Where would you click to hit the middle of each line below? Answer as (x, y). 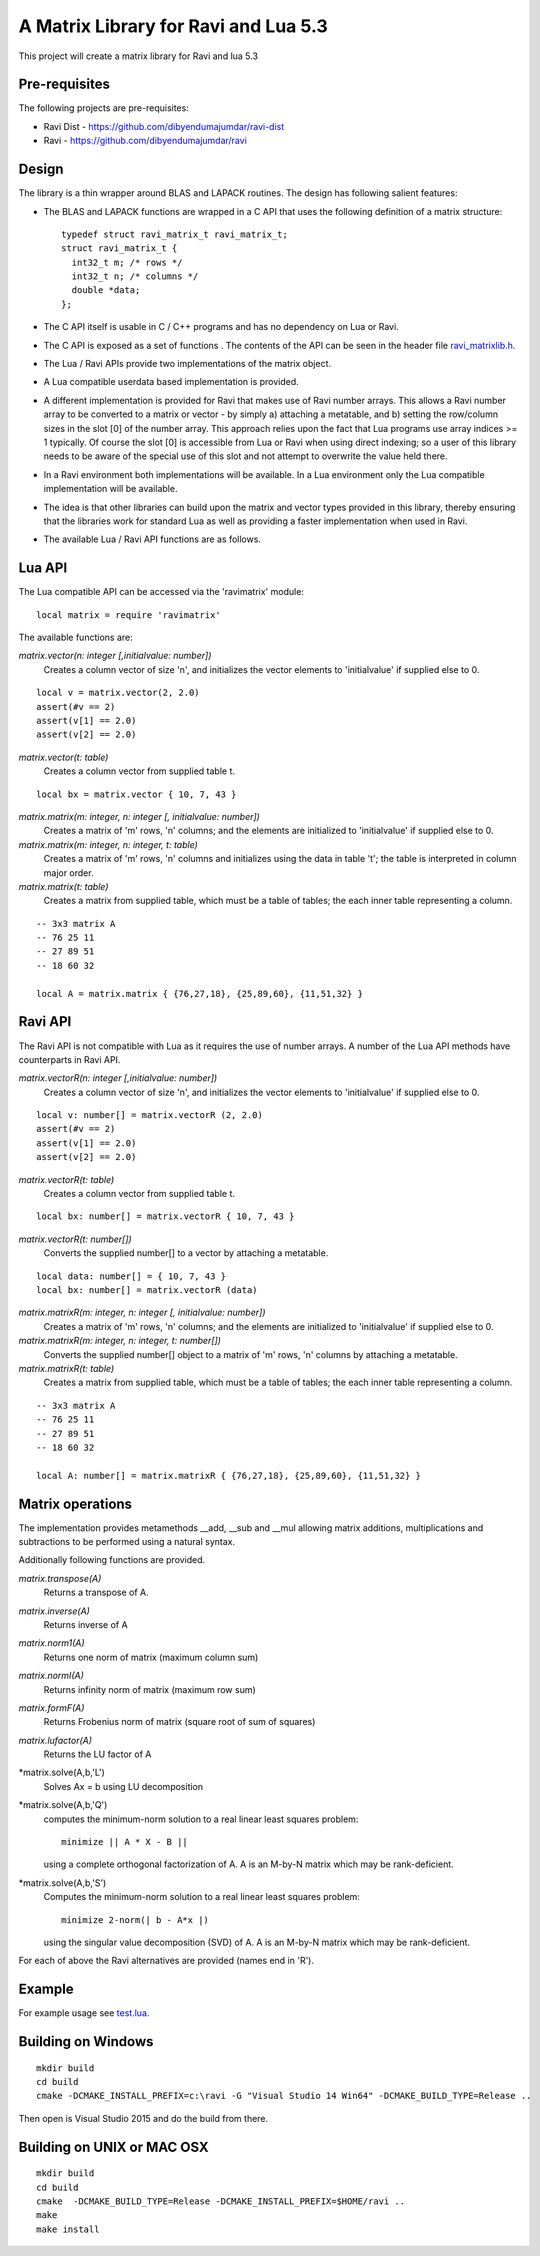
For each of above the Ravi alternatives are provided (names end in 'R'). (166, 1961)
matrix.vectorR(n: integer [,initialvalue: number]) (118, 1078)
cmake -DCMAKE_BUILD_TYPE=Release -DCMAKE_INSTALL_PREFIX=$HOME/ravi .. (221, 2201)
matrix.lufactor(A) (55, 1740)
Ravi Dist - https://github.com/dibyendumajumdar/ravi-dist (164, 126)
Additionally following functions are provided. (112, 1560)
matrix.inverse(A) (54, 1611)
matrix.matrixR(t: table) (66, 1368)
